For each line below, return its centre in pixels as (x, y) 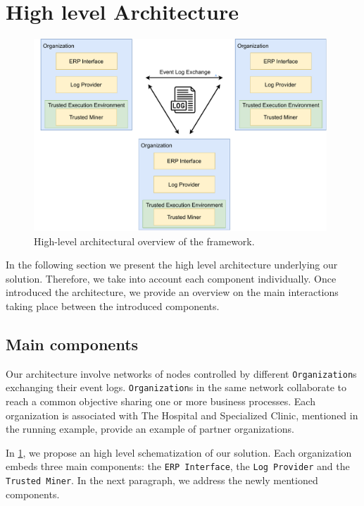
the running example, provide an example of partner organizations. (150, 429)
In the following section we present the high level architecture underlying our (172, 265)
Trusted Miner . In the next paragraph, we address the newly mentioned (162, 480)
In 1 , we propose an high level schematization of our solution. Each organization (179, 452)
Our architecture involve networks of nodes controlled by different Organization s (181, 373)
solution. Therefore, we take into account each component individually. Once (171, 278)
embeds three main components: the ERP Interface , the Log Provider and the (178, 466)
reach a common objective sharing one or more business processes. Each (161, 401)
